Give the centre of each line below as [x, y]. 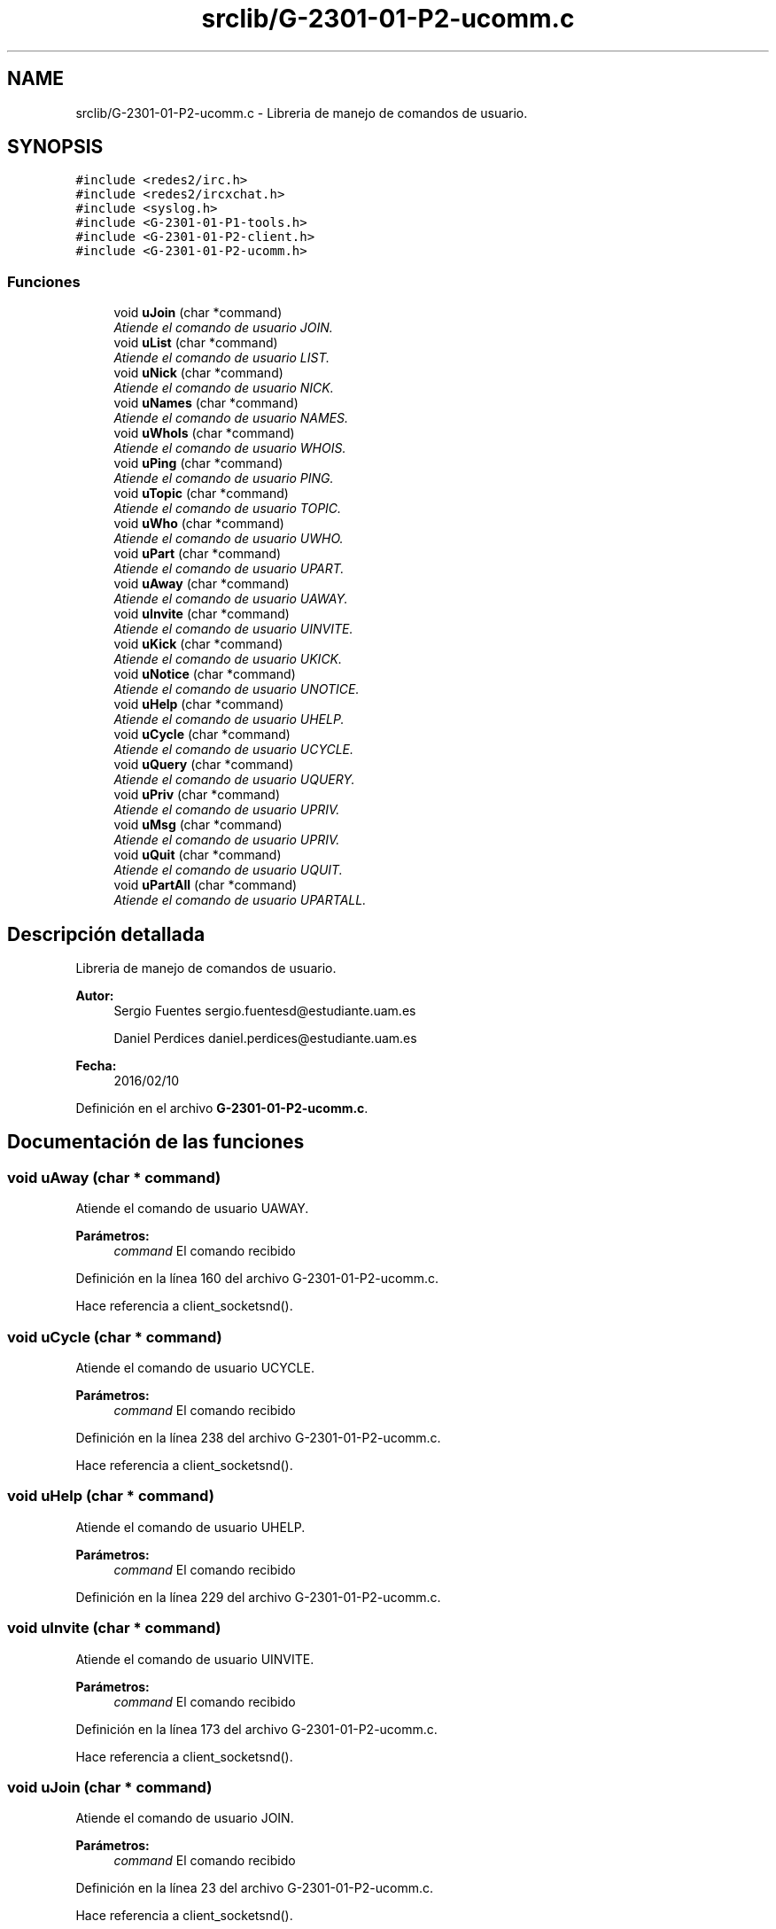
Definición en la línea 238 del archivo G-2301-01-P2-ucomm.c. [258, 1438]
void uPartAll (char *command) [206, 885]
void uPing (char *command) [198, 463]
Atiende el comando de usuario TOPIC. [228, 509]
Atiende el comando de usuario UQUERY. [234, 780]
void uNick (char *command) [198, 373]
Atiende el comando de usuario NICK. [224, 388]
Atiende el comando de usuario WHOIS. [230, 448]
